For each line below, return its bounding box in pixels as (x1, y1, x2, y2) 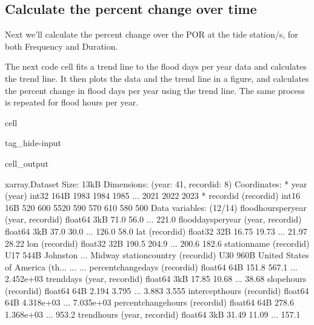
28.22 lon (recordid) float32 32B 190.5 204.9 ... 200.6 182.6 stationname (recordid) (5, 236, 310, 249)
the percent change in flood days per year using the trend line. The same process (5, 84, 305, 96)
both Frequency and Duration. (5, 39, 118, 52)
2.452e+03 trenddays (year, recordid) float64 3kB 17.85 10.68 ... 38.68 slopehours (5, 272, 307, 285)
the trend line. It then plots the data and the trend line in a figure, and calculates (5, 72, 309, 84)
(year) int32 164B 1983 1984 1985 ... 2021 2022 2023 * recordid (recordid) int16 (5, 189, 300, 202)
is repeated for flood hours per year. (5, 96, 139, 109)
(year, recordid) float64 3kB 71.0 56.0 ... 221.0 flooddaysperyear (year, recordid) (5, 213, 302, 226)
